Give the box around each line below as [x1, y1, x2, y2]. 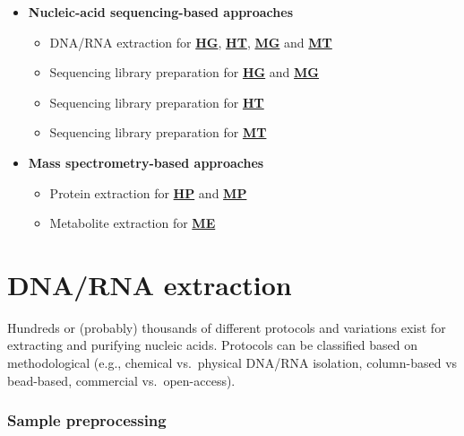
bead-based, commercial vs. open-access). [7, 371, 236, 389]
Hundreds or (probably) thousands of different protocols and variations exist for [7, 318, 446, 336]
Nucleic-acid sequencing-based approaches [28, 3, 293, 21]
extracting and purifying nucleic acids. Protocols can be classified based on [7, 336, 418, 354]
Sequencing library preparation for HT [49, 92, 264, 111]
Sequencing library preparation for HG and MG [49, 63, 320, 82]
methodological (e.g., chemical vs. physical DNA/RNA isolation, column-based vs [7, 353, 458, 372]
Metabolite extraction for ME [49, 214, 216, 232]
